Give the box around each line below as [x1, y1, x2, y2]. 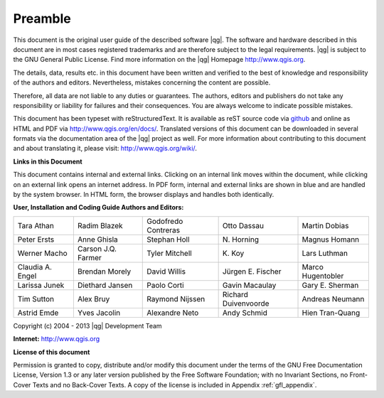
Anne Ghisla [77, 235, 119, 244]
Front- [349, 370, 368, 380]
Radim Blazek [77, 220, 124, 230]
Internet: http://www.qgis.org [13, 335, 100, 343]
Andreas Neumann [302, 294, 365, 303]
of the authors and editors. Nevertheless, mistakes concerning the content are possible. [13, 78, 271, 87]
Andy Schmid [222, 308, 268, 318]
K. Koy [222, 248, 245, 258]
